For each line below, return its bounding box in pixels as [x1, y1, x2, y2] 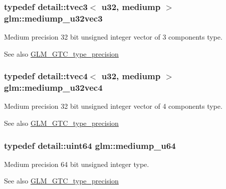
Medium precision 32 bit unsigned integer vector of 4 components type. [4, 101, 222, 111]
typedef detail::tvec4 [4, 70, 88, 82]
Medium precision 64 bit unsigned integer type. [4, 158, 149, 169]
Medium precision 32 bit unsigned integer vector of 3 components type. [4, 32, 222, 42]
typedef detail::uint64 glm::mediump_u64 [4, 139, 176, 151]
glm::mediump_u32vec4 [4, 81, 103, 94]
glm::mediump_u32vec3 [4, 12, 103, 24]
